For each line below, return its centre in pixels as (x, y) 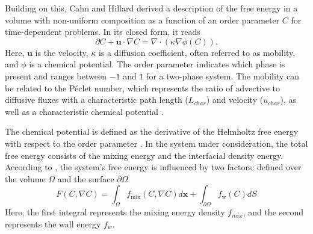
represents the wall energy (53, 223)
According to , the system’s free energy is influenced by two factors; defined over (153, 167)
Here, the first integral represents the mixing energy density (115, 212)
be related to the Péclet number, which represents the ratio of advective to (143, 88)
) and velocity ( (235, 100)
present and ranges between (56, 75)
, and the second (273, 212)
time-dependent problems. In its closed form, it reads (103, 32)
